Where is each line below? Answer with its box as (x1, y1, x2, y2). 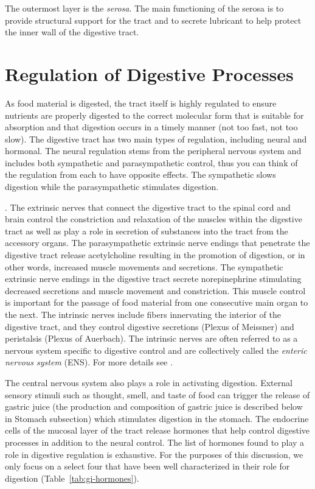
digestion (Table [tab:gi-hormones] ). (5, 471, 139, 484)
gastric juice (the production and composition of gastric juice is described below (5, 400, 303, 413)
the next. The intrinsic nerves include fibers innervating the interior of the (5, 308, 281, 320)
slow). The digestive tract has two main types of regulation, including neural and (5, 132, 307, 145)
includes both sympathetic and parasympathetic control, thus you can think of (5, 156, 298, 169)
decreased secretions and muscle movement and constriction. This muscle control (5, 284, 306, 297)
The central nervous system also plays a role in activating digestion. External (5, 376, 292, 389)
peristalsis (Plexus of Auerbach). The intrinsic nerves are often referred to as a (5, 332, 298, 345)
